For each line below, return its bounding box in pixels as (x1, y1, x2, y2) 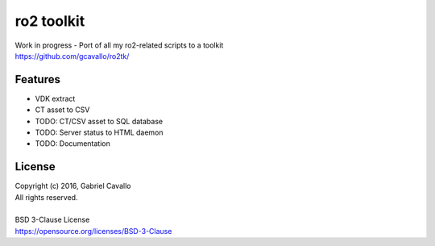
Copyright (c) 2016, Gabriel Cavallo (14, 181, 131, 191)
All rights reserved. (14, 192, 78, 202)
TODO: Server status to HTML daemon (35, 127, 164, 137)
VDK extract (35, 94, 76, 103)
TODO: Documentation (35, 139, 110, 148)
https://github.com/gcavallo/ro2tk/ (14, 51, 130, 60)
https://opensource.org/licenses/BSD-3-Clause (14, 226, 172, 236)
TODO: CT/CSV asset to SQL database (35, 116, 164, 126)
